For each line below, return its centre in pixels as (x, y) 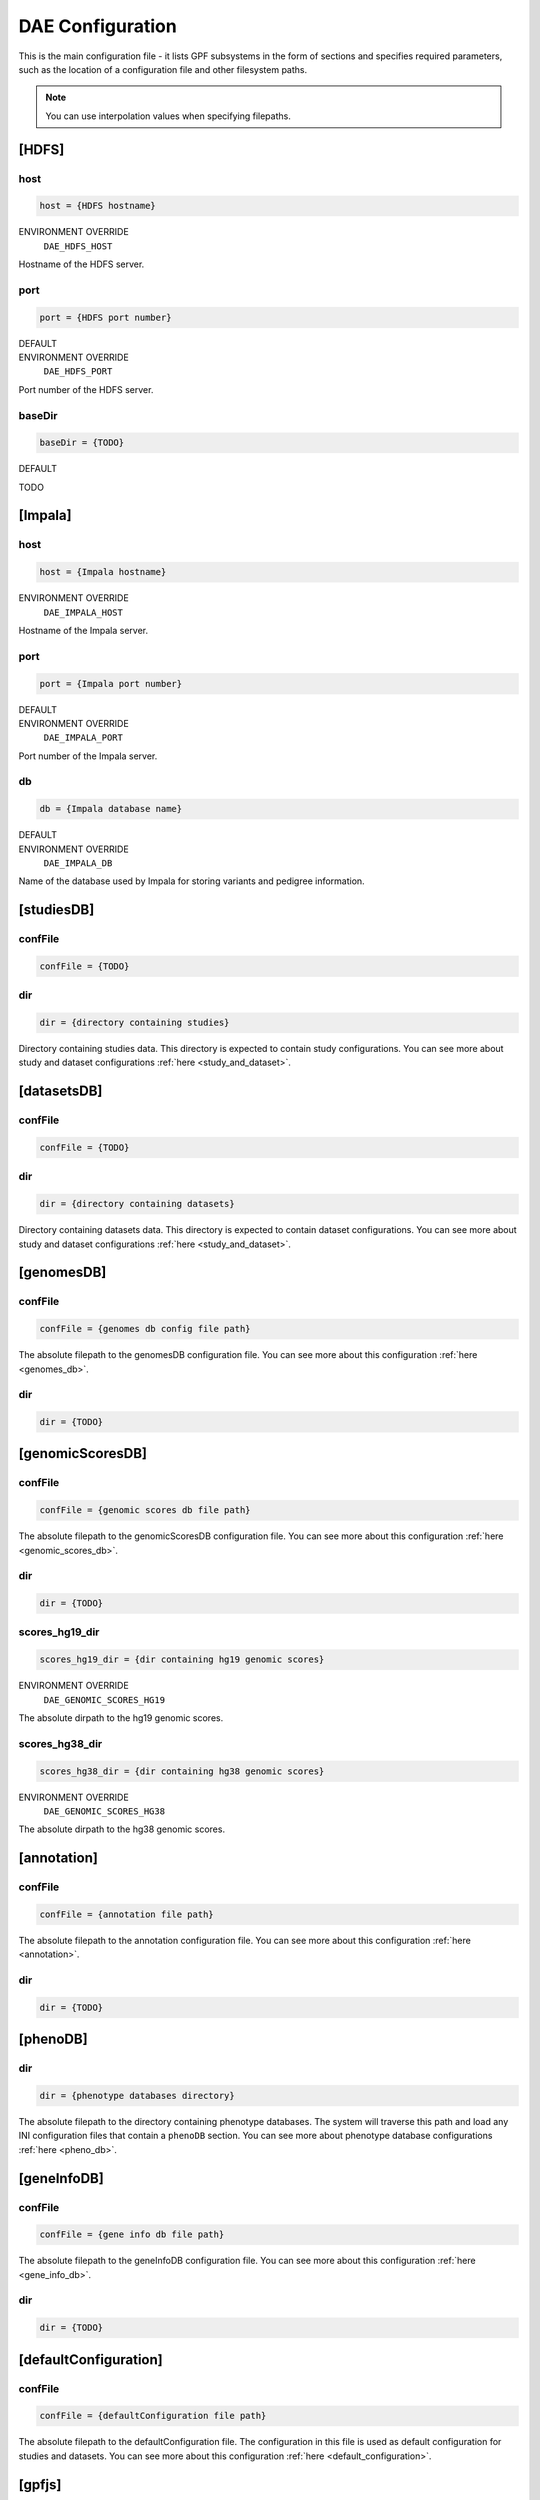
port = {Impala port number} (111, 683)
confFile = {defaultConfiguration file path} (153, 2416)
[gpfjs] (40, 2484)
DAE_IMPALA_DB (78, 863)
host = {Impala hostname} (103, 572)
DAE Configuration (97, 26)
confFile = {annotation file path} (126, 1914)
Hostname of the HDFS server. (81, 264)
